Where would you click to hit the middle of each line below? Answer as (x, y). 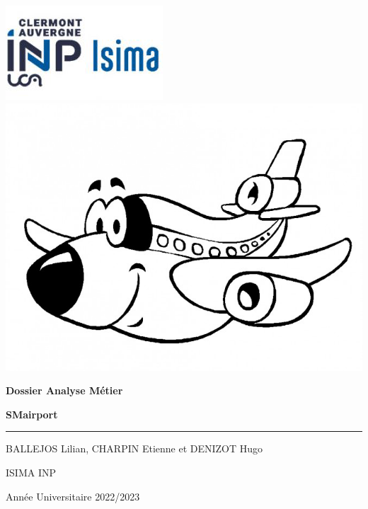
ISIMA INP (31, 472)
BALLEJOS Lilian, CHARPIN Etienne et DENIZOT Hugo (134, 448)
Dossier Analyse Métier (64, 390)
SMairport (32, 414)
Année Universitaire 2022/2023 (73, 496)
